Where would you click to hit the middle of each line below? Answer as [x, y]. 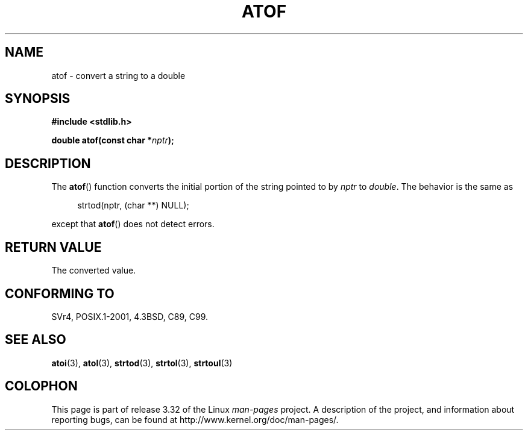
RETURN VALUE [53, 247]
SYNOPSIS [38, 99]
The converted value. [94, 271]
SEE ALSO [36, 340]
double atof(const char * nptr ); [113, 140]
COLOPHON [41, 386]
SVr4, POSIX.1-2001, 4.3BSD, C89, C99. [130, 316]
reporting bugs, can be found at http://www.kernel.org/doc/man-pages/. [195, 419]
